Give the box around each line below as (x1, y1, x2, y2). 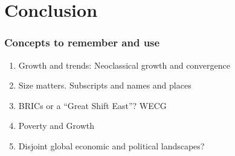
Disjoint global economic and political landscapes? (18, 139, 205, 152)
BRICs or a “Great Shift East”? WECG (18, 99, 167, 111)
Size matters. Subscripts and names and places (18, 79, 192, 92)
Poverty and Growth (18, 119, 95, 132)
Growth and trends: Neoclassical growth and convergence (18, 58, 230, 71)
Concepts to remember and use (4, 35, 160, 50)
